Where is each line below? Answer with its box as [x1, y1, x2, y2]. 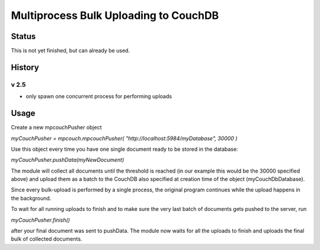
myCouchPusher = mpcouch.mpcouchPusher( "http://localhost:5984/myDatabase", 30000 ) [11, 135, 238, 142]
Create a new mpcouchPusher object [11, 124, 102, 131]
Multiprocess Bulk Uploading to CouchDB [11, 9, 219, 22]
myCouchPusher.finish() [11, 216, 71, 223]
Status [11, 31, 36, 41]
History [11, 62, 40, 72]
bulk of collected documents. [11, 235, 82, 242]
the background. [11, 194, 52, 202]
